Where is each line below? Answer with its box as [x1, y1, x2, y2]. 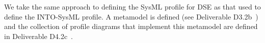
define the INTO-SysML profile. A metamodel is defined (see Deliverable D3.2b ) [4, 11, 258, 21]
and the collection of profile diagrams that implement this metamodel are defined [4, 21, 258, 31]
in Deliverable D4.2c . [4, 30, 73, 41]
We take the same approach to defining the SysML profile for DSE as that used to [4, 1, 261, 11]
